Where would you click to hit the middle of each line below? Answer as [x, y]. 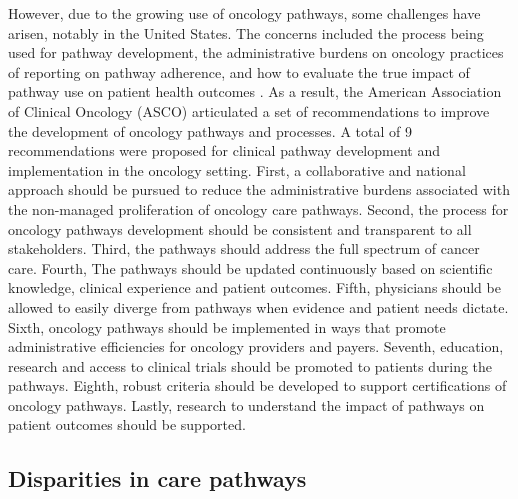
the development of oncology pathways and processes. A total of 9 [210, 130]
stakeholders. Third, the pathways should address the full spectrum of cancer [244, 248]
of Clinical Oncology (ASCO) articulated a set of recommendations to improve [249, 110]
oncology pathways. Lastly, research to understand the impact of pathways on [246, 404]
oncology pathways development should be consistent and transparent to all [240, 228]
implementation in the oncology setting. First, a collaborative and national [237, 169]
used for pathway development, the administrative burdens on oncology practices [256, 52]
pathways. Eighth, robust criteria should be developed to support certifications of [257, 385]
